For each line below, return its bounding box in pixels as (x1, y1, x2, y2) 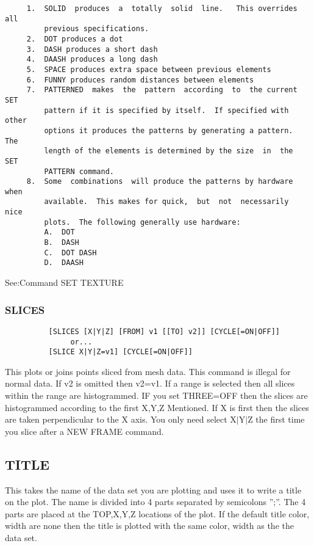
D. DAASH (44, 258, 84, 268)
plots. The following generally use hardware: (44, 217, 241, 227)
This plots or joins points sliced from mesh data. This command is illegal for (5, 365, 291, 377)
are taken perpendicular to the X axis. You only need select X (5, 413, 237, 426)
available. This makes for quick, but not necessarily (44, 197, 289, 206)
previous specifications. (44, 24, 149, 34)
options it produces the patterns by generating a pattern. (44, 126, 293, 135)
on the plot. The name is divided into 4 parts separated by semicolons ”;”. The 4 (5, 495, 306, 508)
